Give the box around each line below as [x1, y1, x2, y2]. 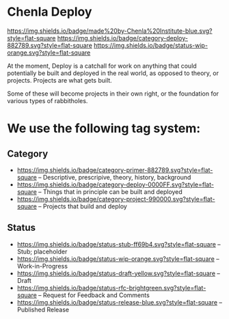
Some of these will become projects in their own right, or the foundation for [7, 89, 219, 98]
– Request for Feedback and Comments [38, 291, 150, 299]
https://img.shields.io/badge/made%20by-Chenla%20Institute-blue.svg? [7, 27, 213, 35]
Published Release [16, 305, 70, 314]
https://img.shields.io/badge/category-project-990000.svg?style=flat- [16, 195, 215, 203]
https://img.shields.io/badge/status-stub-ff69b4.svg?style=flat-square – [16, 240, 221, 248]
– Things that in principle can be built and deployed [38, 187, 183, 195]
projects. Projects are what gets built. [7, 76, 113, 84]
